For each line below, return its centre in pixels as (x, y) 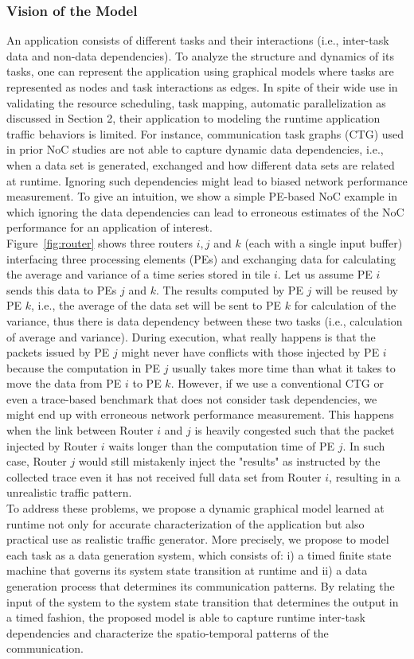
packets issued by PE (58, 352)
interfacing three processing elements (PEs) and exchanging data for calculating (201, 258)
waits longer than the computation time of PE (221, 445)
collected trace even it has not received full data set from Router (164, 476)
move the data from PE (64, 383)
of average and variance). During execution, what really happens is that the (191, 336)
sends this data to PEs (62, 289)
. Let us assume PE (325, 274)
